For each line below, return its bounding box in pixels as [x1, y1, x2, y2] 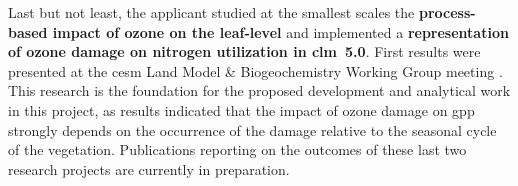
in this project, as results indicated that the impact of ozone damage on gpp [8, 99, 475, 120]
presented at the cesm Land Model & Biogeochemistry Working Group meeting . [8, 60, 503, 81]
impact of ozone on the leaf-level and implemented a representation [52, 21, 509, 42]
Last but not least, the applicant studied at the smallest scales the [8, 2, 415, 22]
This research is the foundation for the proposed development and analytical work [8, 80, 511, 101]
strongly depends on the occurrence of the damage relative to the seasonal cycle [8, 119, 497, 140]
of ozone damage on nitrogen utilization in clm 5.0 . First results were [8, 41, 481, 62]
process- [418, 2, 476, 22]
